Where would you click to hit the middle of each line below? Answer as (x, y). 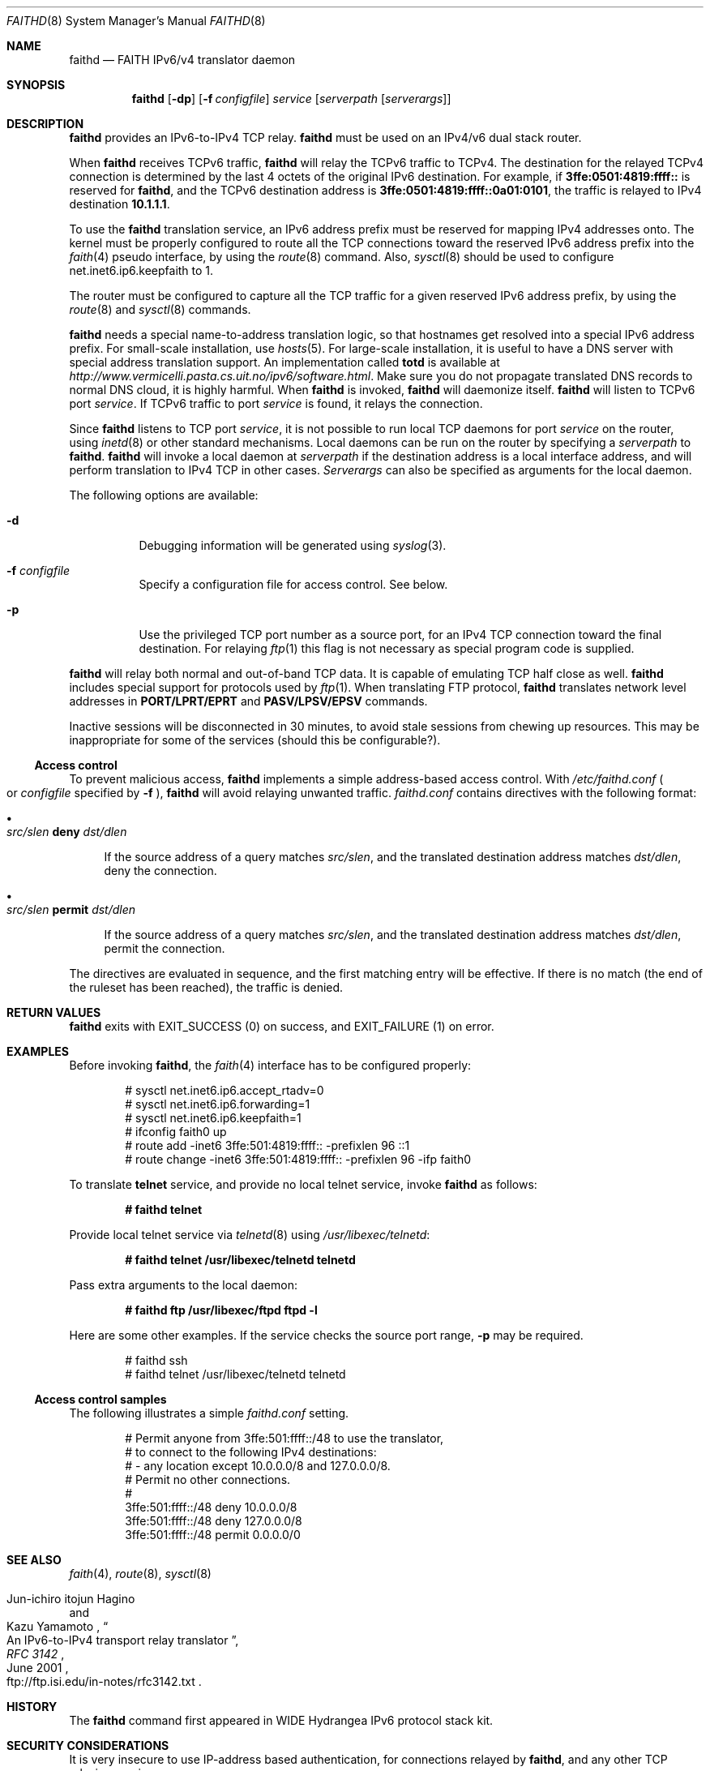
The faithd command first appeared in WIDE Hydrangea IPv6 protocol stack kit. (281, 1720)
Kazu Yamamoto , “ (58, 1626)
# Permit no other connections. (208, 1479)
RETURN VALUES (54, 1012)
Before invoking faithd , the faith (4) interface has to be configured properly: (270, 1065)
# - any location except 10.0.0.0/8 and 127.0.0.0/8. (258, 1466)
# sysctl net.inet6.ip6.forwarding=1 (218, 1104)
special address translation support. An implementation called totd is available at (284, 362)
